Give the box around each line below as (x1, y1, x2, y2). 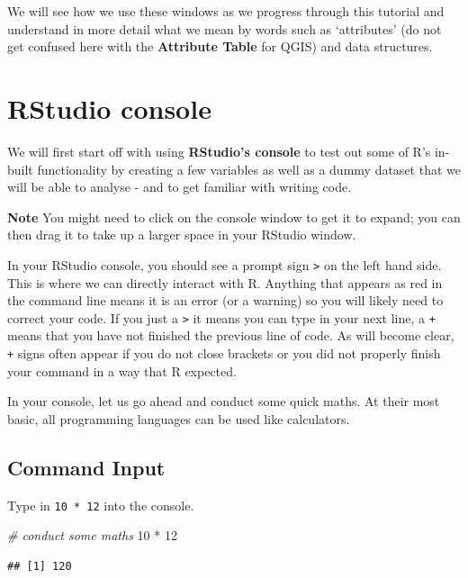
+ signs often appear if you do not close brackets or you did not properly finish (7, 343, 441, 362)
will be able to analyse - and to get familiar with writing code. (7, 177, 352, 196)
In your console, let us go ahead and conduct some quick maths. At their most (7, 392, 440, 411)
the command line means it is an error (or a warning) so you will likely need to (7, 291, 444, 310)
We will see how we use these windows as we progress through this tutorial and (7, 2, 445, 20)
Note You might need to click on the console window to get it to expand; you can (7, 207, 461, 226)
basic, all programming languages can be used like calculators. (7, 409, 350, 428)
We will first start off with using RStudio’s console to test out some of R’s (7, 141, 431, 160)
